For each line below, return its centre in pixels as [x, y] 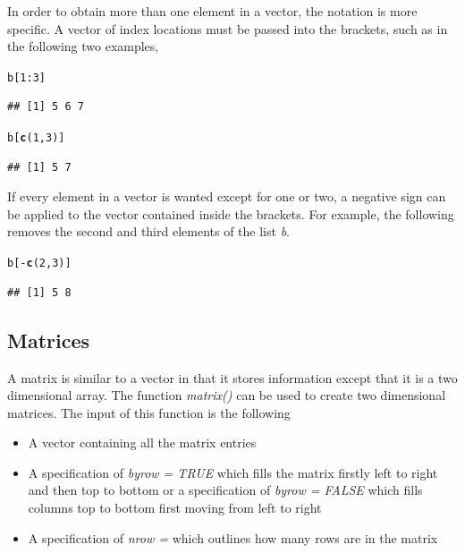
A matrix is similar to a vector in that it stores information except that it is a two [232, 377]
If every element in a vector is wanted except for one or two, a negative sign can [227, 196]
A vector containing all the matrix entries [142, 442]
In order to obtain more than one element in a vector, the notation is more [212, 11]
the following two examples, [83, 46]
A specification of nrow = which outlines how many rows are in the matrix [233, 537]
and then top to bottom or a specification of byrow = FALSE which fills [225, 490]
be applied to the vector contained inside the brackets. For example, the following [231, 213]
